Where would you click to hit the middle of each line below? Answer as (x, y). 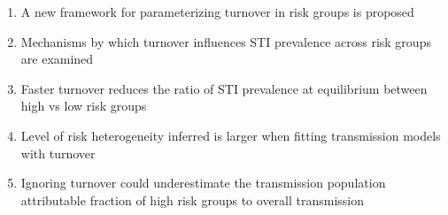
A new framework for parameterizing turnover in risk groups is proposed (217, 12)
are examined (57, 59)
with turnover (58, 153)
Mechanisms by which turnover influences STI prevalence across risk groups (226, 41)
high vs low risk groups (84, 106)
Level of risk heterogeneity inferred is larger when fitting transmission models (231, 135)
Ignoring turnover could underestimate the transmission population (203, 183)
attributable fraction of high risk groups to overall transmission (193, 200)
